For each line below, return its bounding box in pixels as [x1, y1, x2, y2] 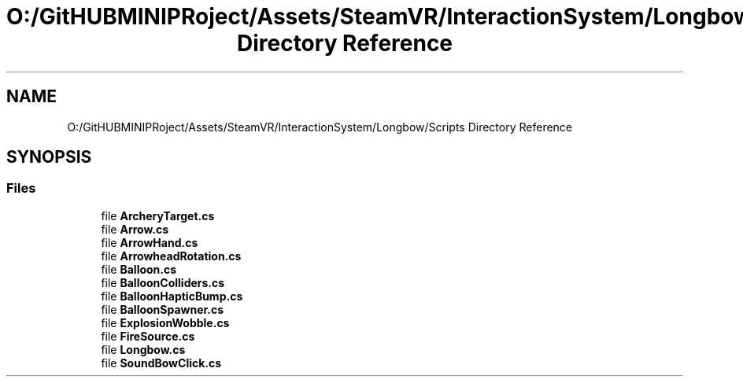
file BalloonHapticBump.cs [101, 289, 243, 303]
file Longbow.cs [101, 342, 186, 356]
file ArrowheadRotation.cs [101, 249, 242, 263]
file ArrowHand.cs [101, 235, 198, 249]
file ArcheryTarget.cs [101, 208, 215, 223]
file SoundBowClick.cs [101, 355, 222, 370]
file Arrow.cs [101, 222, 169, 236]
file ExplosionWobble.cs [101, 315, 230, 330]
